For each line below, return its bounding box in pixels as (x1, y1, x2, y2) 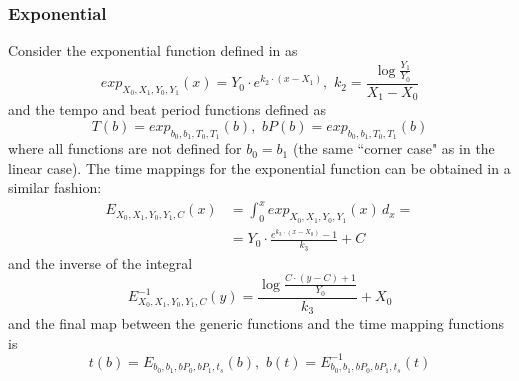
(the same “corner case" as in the (292, 138, 495, 159)
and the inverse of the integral (8, 252, 193, 273)
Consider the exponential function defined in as (8, 40, 298, 61)
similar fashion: (8, 177, 102, 198)
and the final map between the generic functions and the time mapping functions (8, 313, 505, 334)
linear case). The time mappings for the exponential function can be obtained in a (8, 157, 511, 178)
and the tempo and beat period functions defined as (8, 99, 326, 120)
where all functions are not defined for (8, 138, 242, 159)
